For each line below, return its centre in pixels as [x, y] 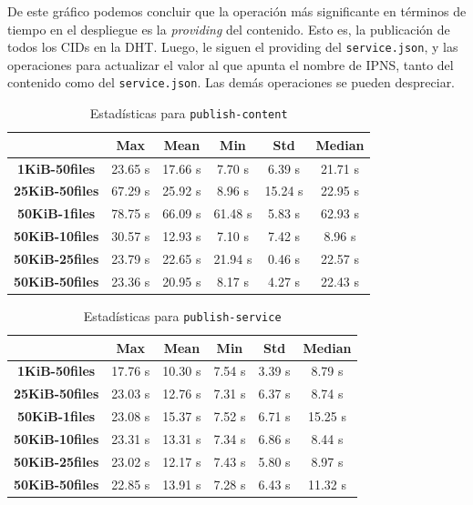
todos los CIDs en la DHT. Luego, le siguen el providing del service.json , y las [233, 47]
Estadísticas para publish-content [189, 113]
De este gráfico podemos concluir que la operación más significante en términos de [237, 11]
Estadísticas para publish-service [182, 315]
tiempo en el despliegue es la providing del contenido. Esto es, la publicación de [229, 29]
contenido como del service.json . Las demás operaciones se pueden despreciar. [231, 82]
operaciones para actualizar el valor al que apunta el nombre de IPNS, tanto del [231, 64]
